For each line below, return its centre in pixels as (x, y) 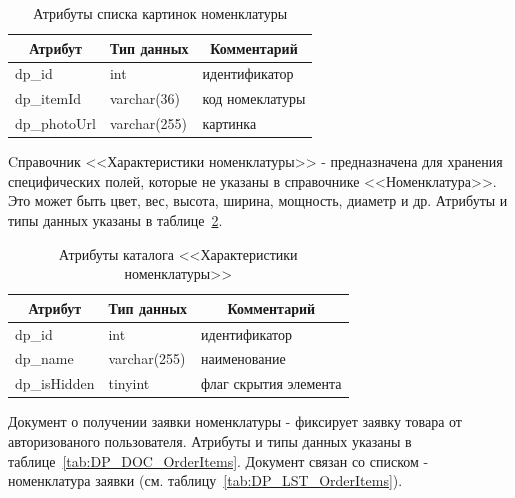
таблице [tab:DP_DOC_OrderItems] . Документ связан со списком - (218, 460)
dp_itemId (48, 98)
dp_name (44, 358)
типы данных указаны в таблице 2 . (115, 220)
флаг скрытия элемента (271, 383)
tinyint (129, 383)
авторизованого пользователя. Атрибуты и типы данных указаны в (210, 441)
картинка (229, 123)
